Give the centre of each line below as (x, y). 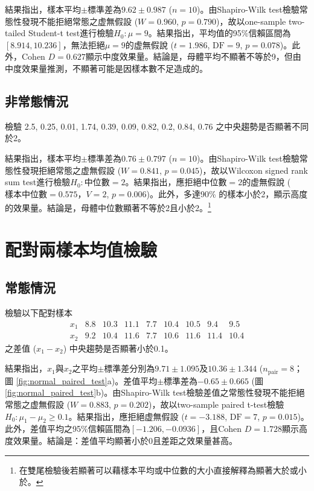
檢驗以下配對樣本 (39, 313)
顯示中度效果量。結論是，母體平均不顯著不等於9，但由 (193, 56)
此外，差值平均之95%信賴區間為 (68, 429)
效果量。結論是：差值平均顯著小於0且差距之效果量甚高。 (125, 440)
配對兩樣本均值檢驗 (81, 249)
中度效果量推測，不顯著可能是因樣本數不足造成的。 (106, 68)
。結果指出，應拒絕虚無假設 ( (127, 416)
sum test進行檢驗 (38, 182)
